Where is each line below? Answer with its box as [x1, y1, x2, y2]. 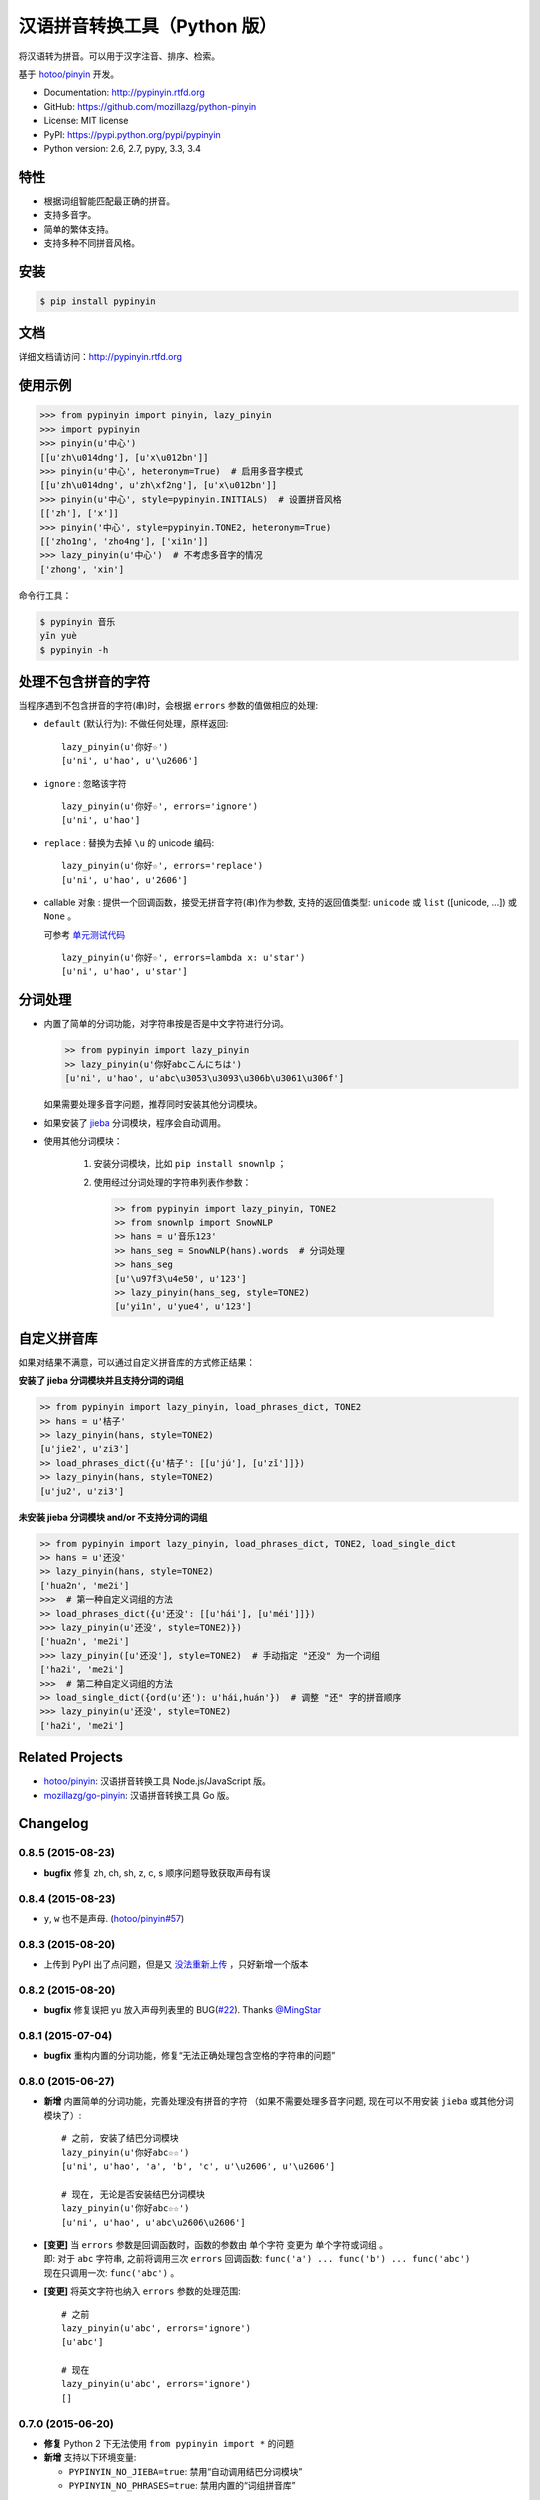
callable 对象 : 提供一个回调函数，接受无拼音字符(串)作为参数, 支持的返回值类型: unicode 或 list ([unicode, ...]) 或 [43, 896, 517, 908]
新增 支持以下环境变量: [43, 2451, 137, 2464]
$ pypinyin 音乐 [39, 616, 116, 627]
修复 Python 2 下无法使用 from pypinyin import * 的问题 [43, 2438, 295, 2449]
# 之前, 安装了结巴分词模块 [61, 2133, 179, 2144]
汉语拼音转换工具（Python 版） [18, 15, 277, 37]
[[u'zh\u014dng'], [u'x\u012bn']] [39, 451, 209, 463]
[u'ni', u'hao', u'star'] [61, 966, 189, 977]
